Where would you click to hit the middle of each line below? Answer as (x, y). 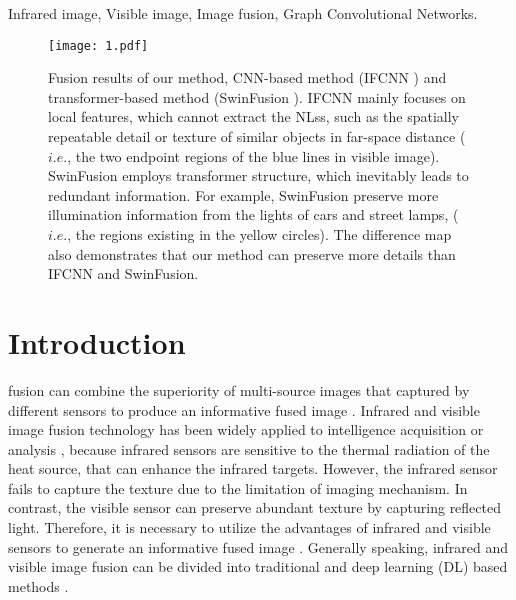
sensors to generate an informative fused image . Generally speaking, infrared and (258, 546)
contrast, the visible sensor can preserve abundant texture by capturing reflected (254, 507)
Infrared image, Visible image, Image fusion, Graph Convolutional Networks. (243, 13)
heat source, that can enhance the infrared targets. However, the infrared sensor (253, 468)
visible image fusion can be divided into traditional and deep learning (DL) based (258, 566)
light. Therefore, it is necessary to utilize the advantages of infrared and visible (249, 527)
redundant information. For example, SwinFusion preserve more (243, 194)
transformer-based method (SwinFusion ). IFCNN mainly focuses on (257, 96)
